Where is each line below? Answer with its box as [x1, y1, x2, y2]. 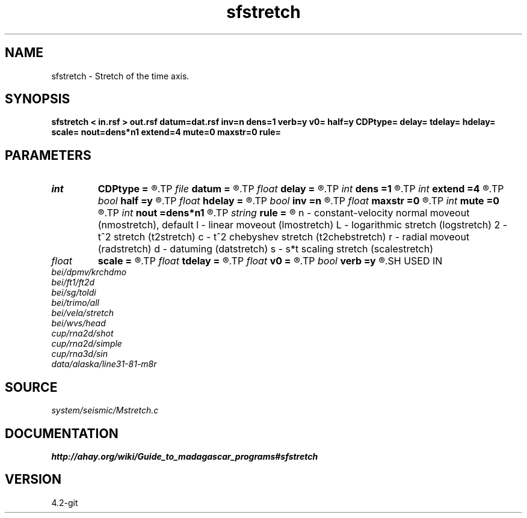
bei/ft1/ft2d [51, 277, 95, 288]
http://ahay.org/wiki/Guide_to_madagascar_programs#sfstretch [51, 451, 318, 462]
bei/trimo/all [51, 297, 99, 308]
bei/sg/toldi [51, 287, 96, 298]
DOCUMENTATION [5, 425, 119, 441]
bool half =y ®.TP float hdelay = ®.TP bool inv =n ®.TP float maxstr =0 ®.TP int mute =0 [97, 195, 500, 207]
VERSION [5, 472, 62, 487]
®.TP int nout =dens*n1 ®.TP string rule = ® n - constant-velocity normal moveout [97, 207, 470, 219]
